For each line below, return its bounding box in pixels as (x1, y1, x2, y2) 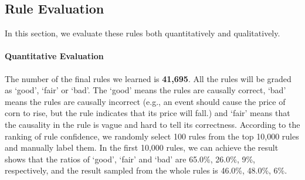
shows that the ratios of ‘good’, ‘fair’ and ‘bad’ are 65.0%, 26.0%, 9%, (5, 152, 255, 165)
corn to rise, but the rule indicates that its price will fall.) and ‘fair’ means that (5, 107, 290, 119)
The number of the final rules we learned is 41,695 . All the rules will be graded (5, 72, 292, 84)
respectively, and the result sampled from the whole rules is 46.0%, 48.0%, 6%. (5, 164, 287, 176)
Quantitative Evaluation (5, 50, 104, 62)
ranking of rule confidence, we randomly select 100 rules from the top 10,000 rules (5, 130, 299, 142)
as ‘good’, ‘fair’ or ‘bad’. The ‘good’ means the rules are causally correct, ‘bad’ (5, 84, 286, 96)
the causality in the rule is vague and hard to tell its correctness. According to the (5, 118, 300, 130)
